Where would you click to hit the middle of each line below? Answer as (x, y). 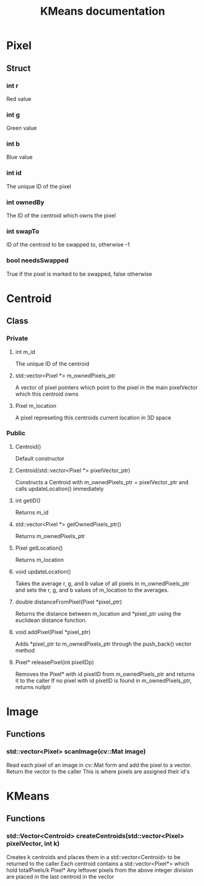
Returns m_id (32, 512)
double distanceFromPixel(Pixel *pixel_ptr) (68, 602)
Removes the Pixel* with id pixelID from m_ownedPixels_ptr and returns (105, 674)
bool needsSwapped (38, 260)
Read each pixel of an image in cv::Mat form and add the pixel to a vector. (99, 765)
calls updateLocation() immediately (59, 489)
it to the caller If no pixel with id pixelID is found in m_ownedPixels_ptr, (103, 681)
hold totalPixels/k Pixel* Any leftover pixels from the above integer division (100, 870)
